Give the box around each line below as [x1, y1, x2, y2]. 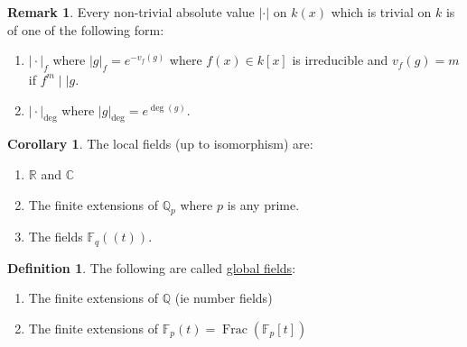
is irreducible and [292, 50, 388, 69]
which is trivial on [331, 3, 432, 21]
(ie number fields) [174, 288, 273, 307]
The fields [28, 227, 83, 246]
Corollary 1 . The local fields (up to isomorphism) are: [7, 134, 313, 153]
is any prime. [227, 195, 300, 214]
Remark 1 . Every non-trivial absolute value [7, 3, 255, 21]
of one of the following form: [7, 20, 164, 39]
